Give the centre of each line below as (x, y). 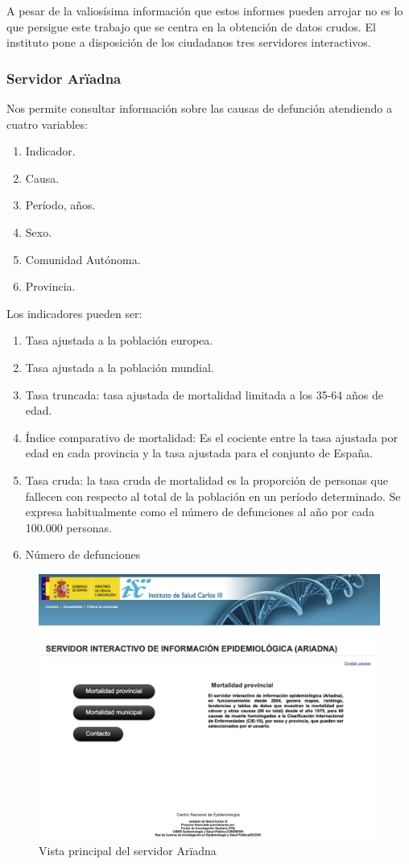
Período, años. (60, 205)
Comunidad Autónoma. (83, 259)
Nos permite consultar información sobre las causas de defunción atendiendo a (199, 108)
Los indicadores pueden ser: (74, 313)
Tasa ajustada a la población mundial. (120, 367)
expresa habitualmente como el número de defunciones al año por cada (200, 512)
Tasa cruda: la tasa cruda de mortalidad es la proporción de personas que (207, 480)
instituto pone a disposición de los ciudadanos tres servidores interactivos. (189, 42)
